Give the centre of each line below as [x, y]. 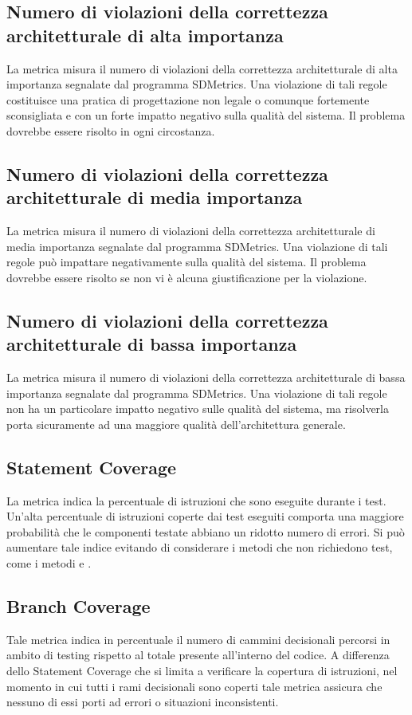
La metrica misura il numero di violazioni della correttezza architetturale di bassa [206, 377]
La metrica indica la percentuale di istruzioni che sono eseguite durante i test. [196, 500]
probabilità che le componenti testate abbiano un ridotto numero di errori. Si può [206, 531]
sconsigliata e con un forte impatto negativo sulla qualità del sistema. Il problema [206, 115]
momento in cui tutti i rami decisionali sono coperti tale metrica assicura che [194, 686]
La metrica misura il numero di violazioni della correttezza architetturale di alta [202, 68]
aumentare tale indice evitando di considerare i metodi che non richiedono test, [200, 547]
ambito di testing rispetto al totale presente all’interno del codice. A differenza [198, 655]
